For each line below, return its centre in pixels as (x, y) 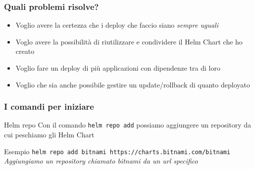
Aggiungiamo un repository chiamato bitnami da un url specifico (101, 161)
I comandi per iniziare (49, 106)
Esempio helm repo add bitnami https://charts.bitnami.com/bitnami (117, 151)
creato (25, 51)
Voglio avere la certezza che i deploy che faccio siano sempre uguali (117, 25)
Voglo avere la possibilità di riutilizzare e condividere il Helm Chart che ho (129, 41)
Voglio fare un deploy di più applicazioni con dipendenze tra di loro (118, 68)
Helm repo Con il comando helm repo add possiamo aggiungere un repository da (128, 125)
